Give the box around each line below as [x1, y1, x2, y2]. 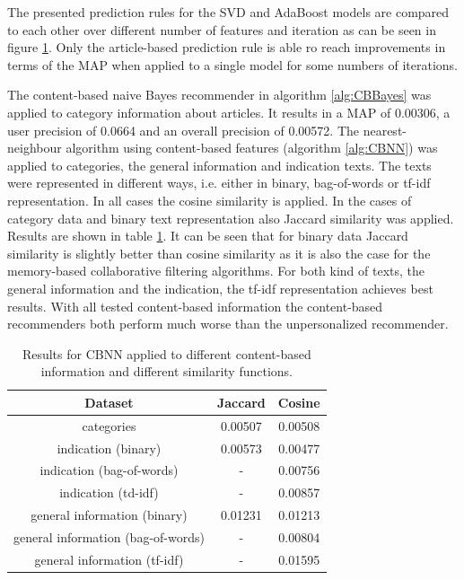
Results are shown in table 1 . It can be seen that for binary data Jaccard [7, 226, 408, 245]
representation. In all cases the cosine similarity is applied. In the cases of [7, 190, 412, 209]
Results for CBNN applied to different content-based [22, 344, 311, 363]
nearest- [363, 120, 407, 139]
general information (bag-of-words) [13, 527, 205, 546]
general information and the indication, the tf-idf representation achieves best [7, 278, 433, 297]
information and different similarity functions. [40, 362, 293, 381]
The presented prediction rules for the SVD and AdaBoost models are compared [7, 3, 450, 21]
